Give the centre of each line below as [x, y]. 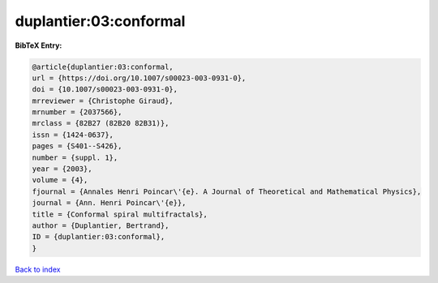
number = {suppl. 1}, [75, 157]
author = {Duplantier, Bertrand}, [101, 226]
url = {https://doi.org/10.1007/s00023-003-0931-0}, [139, 78]
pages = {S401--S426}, [77, 146]
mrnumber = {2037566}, [77, 112]
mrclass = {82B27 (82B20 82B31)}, [101, 123]
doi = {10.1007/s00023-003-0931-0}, [105, 90]
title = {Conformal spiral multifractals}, [120, 214]
